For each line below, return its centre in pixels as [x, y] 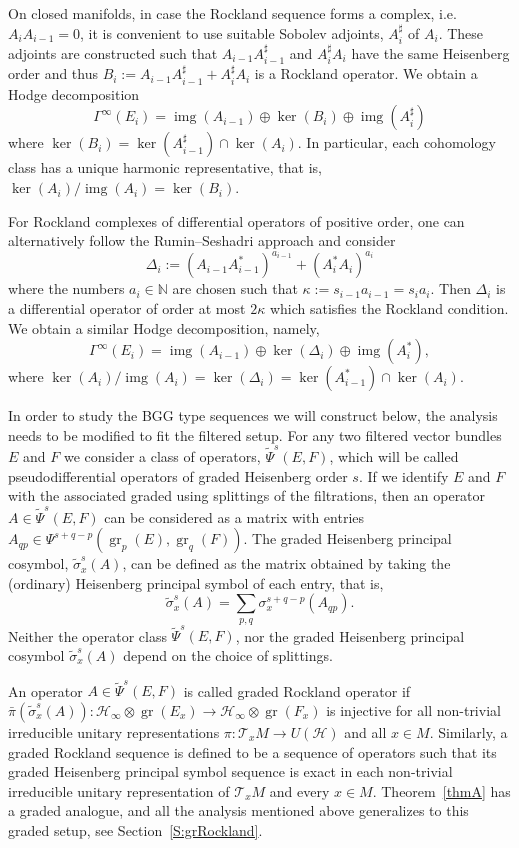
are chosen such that [235, 288]
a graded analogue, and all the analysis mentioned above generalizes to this [238, 810]
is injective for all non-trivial [413, 709]
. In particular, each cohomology [396, 142]
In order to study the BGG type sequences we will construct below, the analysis [253, 415]
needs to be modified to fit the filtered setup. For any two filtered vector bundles [255, 434]
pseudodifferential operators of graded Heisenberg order [178, 475]
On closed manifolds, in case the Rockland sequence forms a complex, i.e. [232, 13]
